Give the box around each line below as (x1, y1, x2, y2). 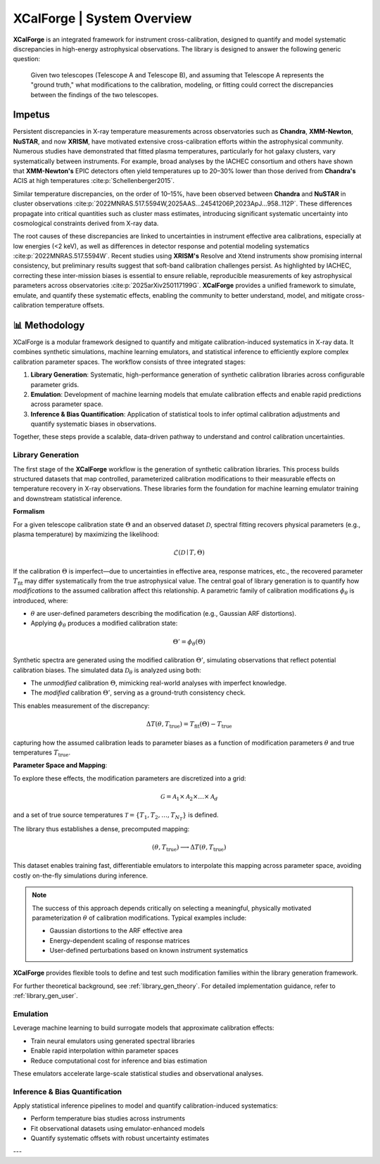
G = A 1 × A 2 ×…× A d (160, 792, 218, 802)
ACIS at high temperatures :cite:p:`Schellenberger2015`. (13, 177, 175, 185)
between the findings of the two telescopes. (30, 90, 159, 99)
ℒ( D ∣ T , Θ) (173, 549, 205, 557)
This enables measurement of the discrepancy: (13, 701, 150, 710)
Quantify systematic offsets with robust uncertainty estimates (30, 1134, 210, 1143)
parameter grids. (30, 380, 80, 388)
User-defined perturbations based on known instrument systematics (49, 947, 248, 955)
